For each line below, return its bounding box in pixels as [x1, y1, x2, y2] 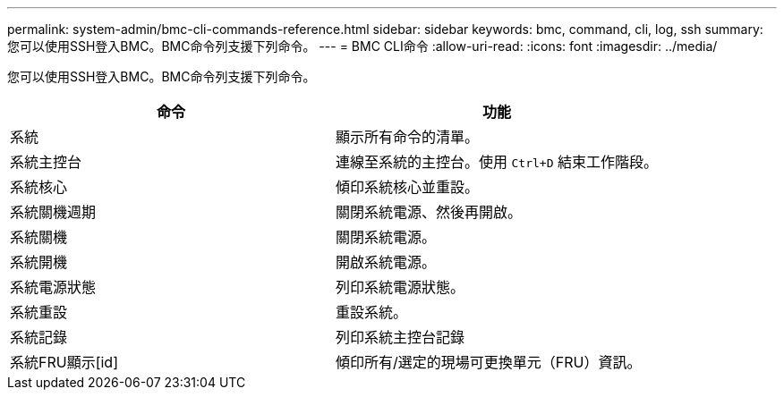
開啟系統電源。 [336, 253, 437, 271]
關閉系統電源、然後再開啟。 [336, 203, 523, 221]
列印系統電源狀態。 [336, 278, 465, 296]
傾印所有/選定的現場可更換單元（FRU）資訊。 [336, 353, 642, 371]
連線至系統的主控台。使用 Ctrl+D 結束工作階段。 [336, 153, 658, 171]
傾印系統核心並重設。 [336, 178, 480, 196]
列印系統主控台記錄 [336, 328, 465, 346]
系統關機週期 [10, 203, 97, 221]
